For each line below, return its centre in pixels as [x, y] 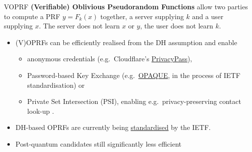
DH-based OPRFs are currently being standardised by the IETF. [113, 127]
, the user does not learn [176, 26]
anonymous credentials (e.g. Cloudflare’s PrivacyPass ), [110, 59]
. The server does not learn [79, 26]
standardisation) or [56, 85]
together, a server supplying [142, 16]
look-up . [41, 111]
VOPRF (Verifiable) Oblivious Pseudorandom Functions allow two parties [126, 6]
